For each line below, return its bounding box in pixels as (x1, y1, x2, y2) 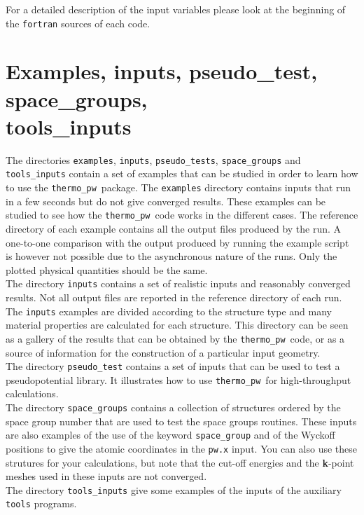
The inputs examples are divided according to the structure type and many (6, 303, 332, 318)
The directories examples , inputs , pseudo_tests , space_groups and (6, 152, 301, 167)
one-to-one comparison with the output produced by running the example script (6, 235, 349, 249)
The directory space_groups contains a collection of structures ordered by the (6, 400, 341, 414)
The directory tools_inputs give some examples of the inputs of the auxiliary (6, 482, 342, 497)
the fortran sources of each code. (6, 15, 150, 30)
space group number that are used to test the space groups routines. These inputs (6, 413, 357, 428)
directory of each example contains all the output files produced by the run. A (6, 221, 342, 235)
